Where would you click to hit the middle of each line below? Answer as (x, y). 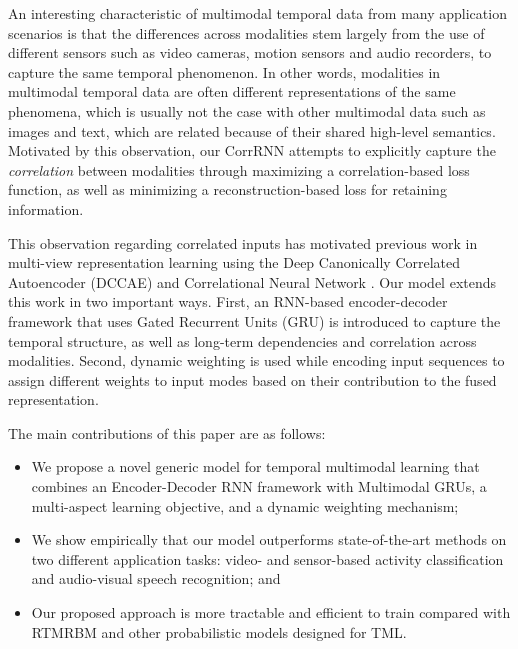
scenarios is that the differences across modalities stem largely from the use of (246, 32)
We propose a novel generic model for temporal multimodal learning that (255, 466)
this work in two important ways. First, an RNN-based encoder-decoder (228, 301)
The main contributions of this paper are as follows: (167, 432)
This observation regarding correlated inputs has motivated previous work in (243, 242)
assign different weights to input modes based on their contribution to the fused (252, 379)
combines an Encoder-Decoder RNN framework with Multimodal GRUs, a (259, 486)
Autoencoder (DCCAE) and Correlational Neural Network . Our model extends (252, 281)
